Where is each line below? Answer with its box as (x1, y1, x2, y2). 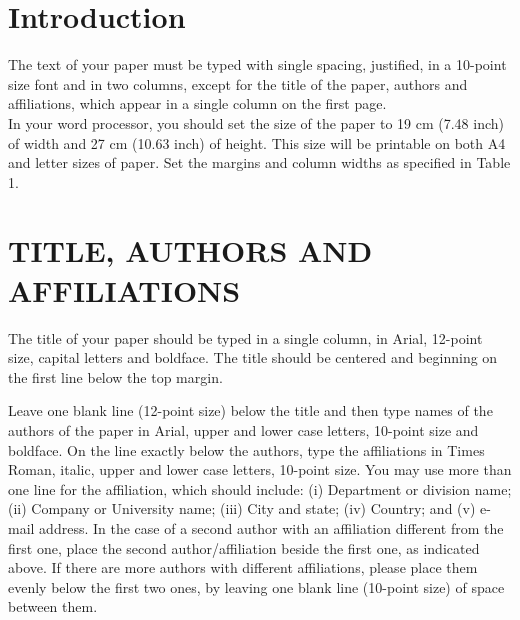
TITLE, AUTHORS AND (8, 230, 373, 271)
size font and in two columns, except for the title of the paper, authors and (8, 73, 468, 94)
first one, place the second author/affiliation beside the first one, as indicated (8, 537, 480, 558)
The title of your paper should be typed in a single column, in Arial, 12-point (8, 327, 483, 348)
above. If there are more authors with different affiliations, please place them (8, 557, 478, 578)
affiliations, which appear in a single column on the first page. (8, 93, 387, 114)
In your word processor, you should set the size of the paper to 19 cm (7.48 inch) (8, 112, 504, 133)
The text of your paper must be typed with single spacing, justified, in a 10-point (8, 54, 507, 75)
